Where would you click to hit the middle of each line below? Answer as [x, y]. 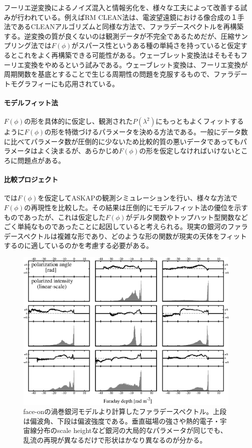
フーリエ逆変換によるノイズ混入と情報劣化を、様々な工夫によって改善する [122, 7]
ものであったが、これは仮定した [55, 217]
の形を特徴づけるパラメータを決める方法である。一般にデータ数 [146, 132]
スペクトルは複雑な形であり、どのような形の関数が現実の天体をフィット [132, 236]
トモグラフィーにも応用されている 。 [62, 83]
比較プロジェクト [31, 179]
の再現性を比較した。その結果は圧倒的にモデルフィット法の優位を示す [136, 207]
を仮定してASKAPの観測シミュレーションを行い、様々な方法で [138, 198]
